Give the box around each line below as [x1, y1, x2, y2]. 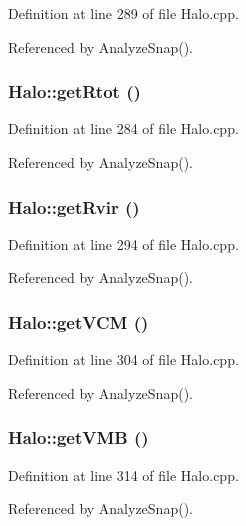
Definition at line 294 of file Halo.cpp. [8, 233, 239, 254]
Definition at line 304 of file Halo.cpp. [8, 349, 239, 370]
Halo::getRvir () [8, 194, 140, 219]
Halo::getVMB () [8, 425, 149, 450]
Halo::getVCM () [8, 309, 149, 334]
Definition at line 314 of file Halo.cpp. [8, 464, 239, 485]
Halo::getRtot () [8, 79, 141, 104]
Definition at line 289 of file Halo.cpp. [8, 3, 239, 23]
